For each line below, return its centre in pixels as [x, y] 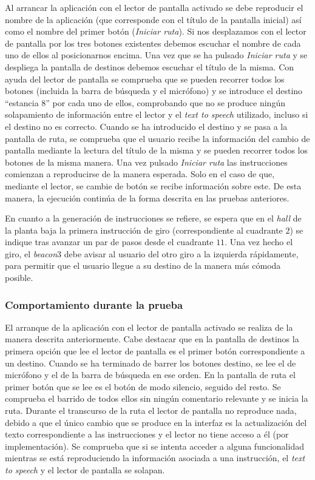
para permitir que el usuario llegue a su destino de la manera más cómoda [143, 265]
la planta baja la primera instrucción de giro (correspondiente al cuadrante [144, 230]
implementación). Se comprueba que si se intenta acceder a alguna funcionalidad [154, 446]
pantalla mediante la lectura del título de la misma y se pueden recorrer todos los [157, 150]
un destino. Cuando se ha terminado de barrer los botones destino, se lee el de [151, 363]
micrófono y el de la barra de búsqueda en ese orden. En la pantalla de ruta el [150, 375]
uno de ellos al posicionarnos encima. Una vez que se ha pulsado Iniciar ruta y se [156, 55]
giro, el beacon [31, 253]
